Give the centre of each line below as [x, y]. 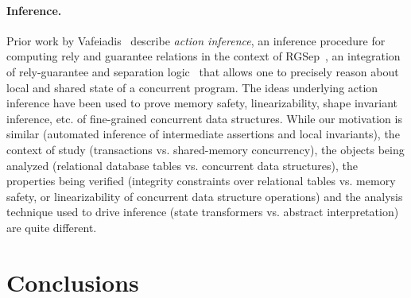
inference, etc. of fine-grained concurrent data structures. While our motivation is [204, 118]
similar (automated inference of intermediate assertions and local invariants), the [203, 134]
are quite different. [52, 227]
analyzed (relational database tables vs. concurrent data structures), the [182, 165]
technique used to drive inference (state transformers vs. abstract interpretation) [203, 212]
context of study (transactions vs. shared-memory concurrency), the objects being [205, 149]
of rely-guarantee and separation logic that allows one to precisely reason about [203, 71]
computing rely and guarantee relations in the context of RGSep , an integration [204, 56]
